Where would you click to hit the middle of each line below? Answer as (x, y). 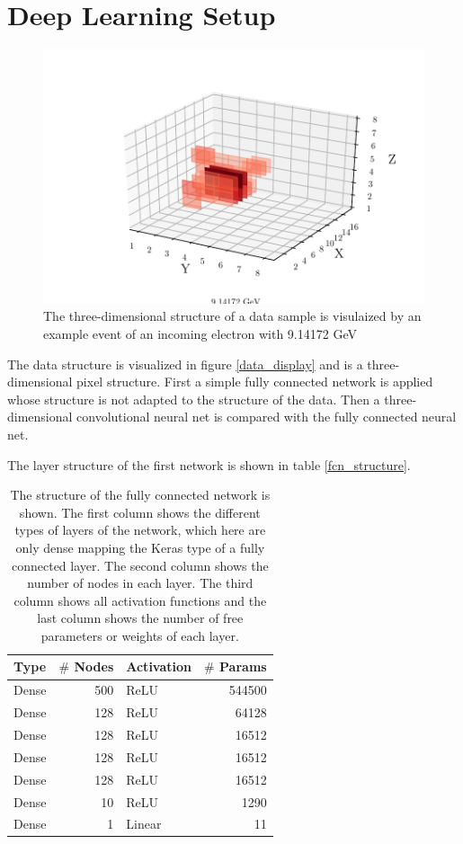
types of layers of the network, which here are (140, 530)
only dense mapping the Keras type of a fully (140, 547)
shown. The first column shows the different (140, 512)
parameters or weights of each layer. (140, 635)
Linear (144, 824)
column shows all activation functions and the (140, 600)
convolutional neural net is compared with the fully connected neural (267, 417)
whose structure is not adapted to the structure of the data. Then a (194, 399)
